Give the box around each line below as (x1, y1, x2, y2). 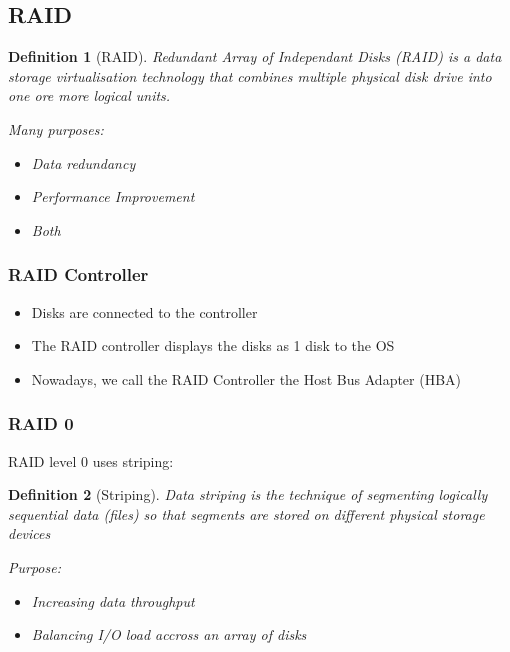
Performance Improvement (31, 186, 195, 207)
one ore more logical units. (8, 85, 171, 106)
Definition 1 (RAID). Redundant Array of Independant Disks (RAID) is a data (8, 46, 502, 67)
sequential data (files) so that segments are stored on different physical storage (8, 503, 485, 524)
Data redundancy (31, 152, 136, 173)
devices (8, 523, 51, 544)
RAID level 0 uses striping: (8, 450, 174, 471)
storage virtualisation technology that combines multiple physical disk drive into (8, 65, 492, 86)
